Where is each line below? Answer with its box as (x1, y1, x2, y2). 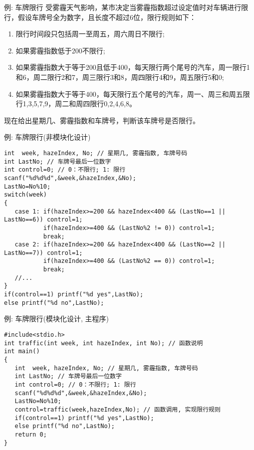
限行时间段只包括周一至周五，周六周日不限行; (15, 28, 165, 39)
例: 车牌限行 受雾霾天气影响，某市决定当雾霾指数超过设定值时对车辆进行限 (4, 2, 249, 12)
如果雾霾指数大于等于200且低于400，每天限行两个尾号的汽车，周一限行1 (15, 62, 250, 72)
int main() (4, 348, 40, 355)
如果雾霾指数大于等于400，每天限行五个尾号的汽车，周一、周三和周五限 (15, 88, 250, 99)
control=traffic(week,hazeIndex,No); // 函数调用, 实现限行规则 (14, 406, 221, 413)
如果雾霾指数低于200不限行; (15, 45, 105, 55)
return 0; (14, 431, 47, 438)
